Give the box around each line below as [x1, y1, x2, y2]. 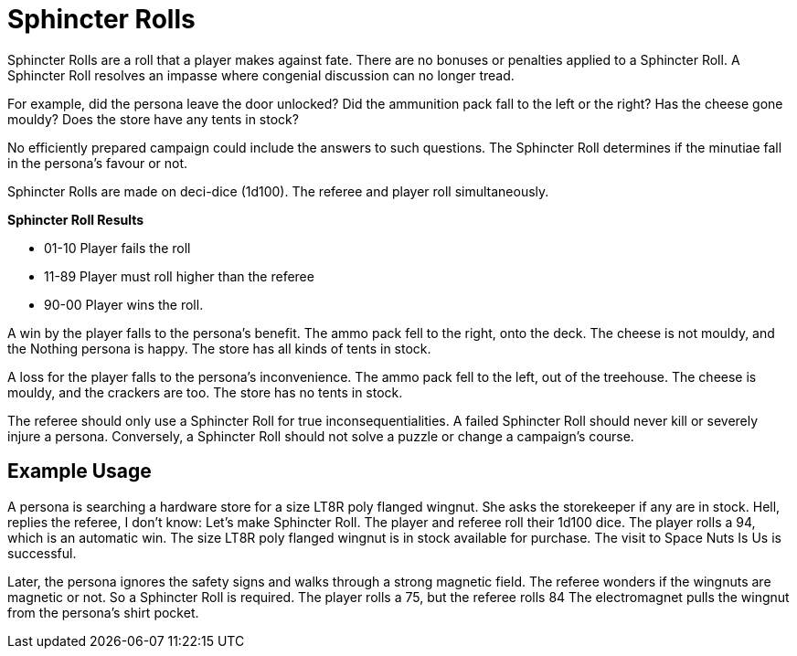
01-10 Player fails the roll [44, 239, 191, 256]
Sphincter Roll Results [7, 211, 144, 227]
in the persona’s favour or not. [7, 154, 188, 171]
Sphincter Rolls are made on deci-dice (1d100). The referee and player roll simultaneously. [7, 183, 549, 199]
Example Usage [7, 460, 152, 483]
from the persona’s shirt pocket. [7, 604, 199, 620]
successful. [7, 545, 77, 561]
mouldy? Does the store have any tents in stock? [7, 111, 299, 127]
